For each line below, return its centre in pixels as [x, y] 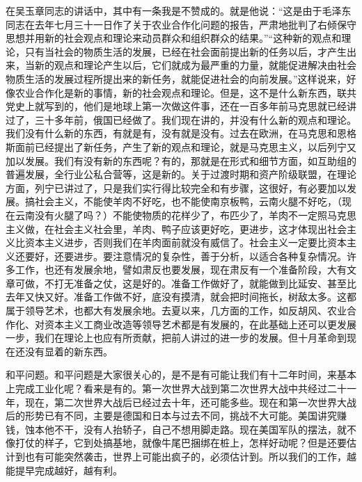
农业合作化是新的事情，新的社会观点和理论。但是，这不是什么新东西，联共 [186, 92]
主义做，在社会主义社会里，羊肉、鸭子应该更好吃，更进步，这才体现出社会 [176, 228]
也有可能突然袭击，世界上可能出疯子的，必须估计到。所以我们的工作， [186, 456]
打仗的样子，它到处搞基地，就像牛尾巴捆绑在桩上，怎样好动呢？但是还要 [181, 443]
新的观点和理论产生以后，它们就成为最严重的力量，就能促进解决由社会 [195, 65]
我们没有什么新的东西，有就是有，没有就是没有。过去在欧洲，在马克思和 [171, 133]
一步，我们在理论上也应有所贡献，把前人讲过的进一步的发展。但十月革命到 [176, 338]
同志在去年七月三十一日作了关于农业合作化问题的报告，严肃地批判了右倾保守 [181, 24]
